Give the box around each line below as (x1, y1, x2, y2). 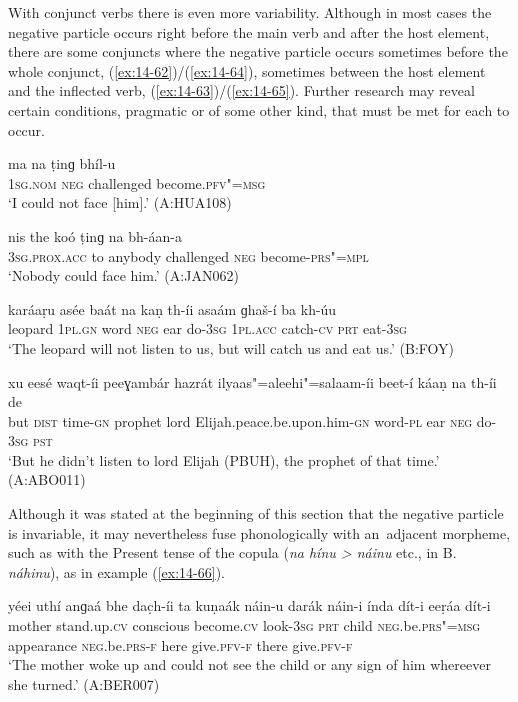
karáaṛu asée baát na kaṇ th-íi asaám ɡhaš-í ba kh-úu (8, 298, 337, 319)
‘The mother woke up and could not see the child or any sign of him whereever (8, 654, 491, 675)
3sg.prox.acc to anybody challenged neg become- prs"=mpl (8, 245, 369, 266)
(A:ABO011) (8, 469, 86, 490)
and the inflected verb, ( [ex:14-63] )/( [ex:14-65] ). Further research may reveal (8, 80, 475, 101)
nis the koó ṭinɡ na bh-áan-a (8, 225, 182, 246)
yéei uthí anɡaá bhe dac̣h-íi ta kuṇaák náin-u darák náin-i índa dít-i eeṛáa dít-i (8, 595, 491, 616)
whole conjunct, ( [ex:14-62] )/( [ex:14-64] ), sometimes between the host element (8, 60, 486, 81)
